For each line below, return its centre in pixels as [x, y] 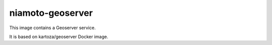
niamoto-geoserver [51, 13]
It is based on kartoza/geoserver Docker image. [59, 37]
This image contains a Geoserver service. [52, 28]
